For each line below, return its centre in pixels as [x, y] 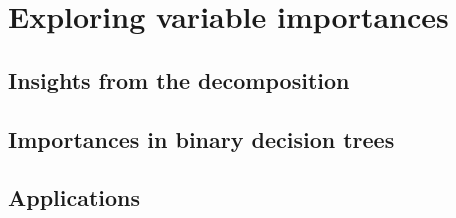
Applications [74, 197]
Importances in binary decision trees [201, 138]
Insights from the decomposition [179, 79]
